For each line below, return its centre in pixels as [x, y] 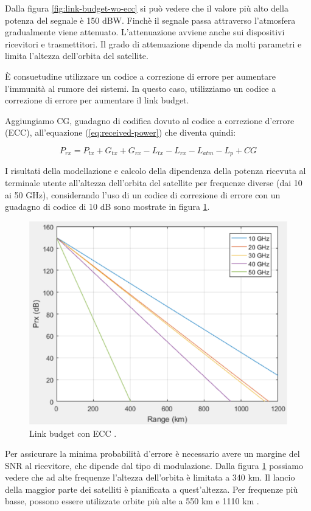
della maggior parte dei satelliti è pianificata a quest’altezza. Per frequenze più [152, 489]
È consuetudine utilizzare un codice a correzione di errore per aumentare [141, 76]
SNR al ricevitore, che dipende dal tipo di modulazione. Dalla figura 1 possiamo [154, 465]
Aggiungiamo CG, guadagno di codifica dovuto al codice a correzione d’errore [150, 120]
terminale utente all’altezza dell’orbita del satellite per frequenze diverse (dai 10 [154, 182]
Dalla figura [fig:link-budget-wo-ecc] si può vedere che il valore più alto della [147, 8]
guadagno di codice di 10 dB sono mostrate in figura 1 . [107, 207]
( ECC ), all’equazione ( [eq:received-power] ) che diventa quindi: [121, 132]
